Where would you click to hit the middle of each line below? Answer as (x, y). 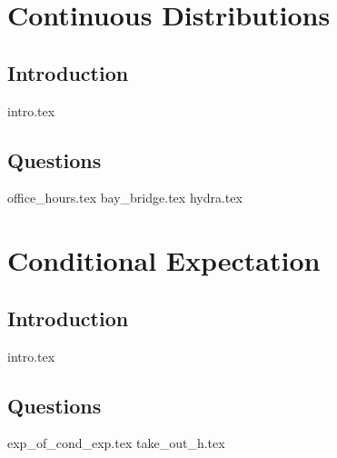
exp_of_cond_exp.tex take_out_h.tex (116, 443)
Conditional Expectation (164, 260)
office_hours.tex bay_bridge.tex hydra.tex (125, 198)
